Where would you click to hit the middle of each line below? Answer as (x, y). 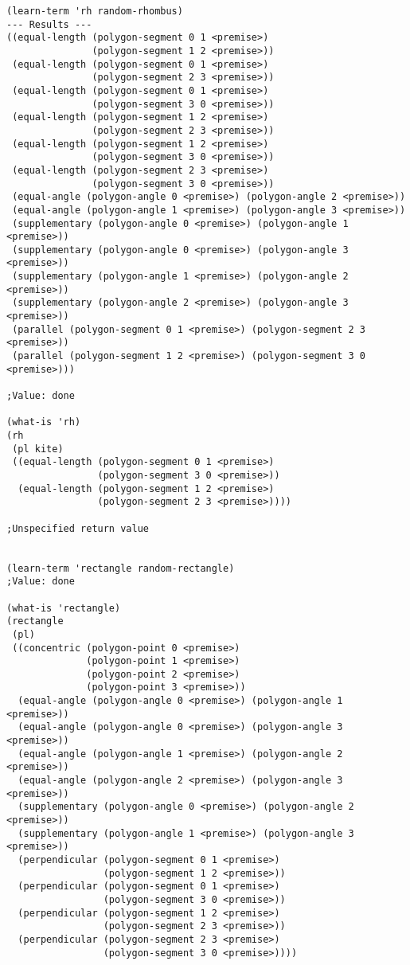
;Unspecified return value (78, 528)
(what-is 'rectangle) (64, 608)
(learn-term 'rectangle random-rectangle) (121, 568)
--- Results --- (49, 24)
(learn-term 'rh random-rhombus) (95, 11)
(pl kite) (38, 449)
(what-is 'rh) (44, 422)
